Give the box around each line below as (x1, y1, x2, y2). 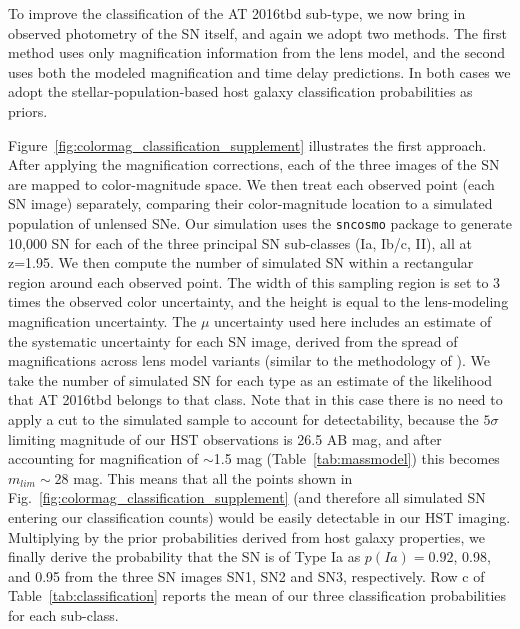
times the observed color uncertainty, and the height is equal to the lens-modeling (8, 291, 509, 312)
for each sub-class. (8, 604, 119, 625)
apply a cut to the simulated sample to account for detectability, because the (8, 408, 479, 429)
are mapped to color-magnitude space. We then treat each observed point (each (8, 173, 495, 194)
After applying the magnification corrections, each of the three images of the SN (8, 154, 500, 175)
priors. (8, 100, 48, 121)
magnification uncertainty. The (8, 310, 197, 331)
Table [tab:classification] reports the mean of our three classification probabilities (8, 585, 507, 606)
